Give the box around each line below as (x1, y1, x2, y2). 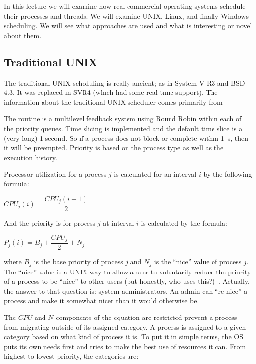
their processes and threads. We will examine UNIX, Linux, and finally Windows (4, 10, 249, 21)
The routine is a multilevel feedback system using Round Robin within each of (4, 113, 242, 124)
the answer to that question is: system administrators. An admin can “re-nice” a (4, 285, 248, 296)
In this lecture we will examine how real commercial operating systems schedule (4, 1, 246, 11)
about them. (4, 30, 42, 40)
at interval (103, 218, 134, 227)
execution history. (4, 152, 57, 162)
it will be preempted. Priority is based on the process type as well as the (4, 142, 224, 153)
